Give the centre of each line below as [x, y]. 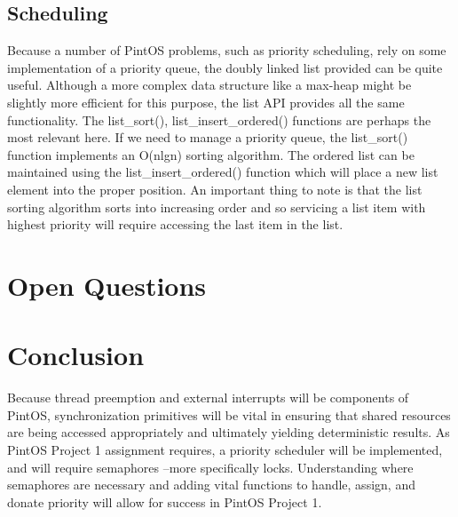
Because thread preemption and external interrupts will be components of [208, 398]
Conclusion [76, 355]
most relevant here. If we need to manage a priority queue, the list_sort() [208, 137]
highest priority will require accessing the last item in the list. [175, 224]
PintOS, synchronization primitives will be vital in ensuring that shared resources [229, 414]
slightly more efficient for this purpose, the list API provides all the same [206, 102]
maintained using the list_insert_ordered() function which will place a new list [223, 172]
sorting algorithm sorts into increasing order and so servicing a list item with [217, 207]
